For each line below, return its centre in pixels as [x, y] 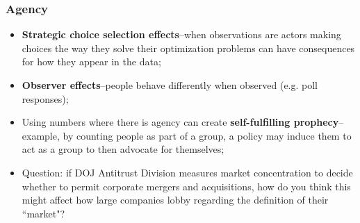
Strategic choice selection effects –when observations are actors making [181, 34]
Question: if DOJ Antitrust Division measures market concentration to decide [187, 172]
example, [41, 135]
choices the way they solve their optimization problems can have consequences [188, 48]
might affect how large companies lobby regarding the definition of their [175, 200]
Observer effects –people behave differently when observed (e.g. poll [170, 85]
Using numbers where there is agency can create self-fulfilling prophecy [180, 122]
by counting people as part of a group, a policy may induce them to [207, 135]
